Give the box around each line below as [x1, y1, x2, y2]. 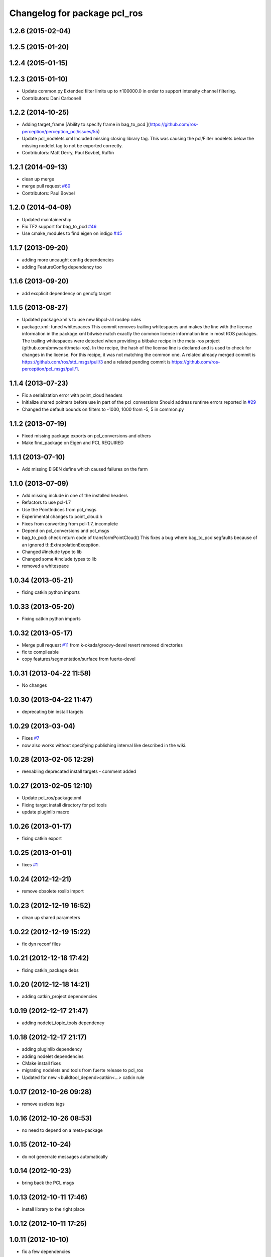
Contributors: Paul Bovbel [22, 190, 75, 196]
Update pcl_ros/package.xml [22, 795, 81, 801]
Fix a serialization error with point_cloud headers [22, 392, 123, 398]
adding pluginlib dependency [22, 1046, 82, 1052]
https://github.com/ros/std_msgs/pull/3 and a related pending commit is [22, 358, 171, 365]
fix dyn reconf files [22, 941, 61, 947]
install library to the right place [22, 1206, 85, 1212]
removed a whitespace [22, 563, 69, 569]
